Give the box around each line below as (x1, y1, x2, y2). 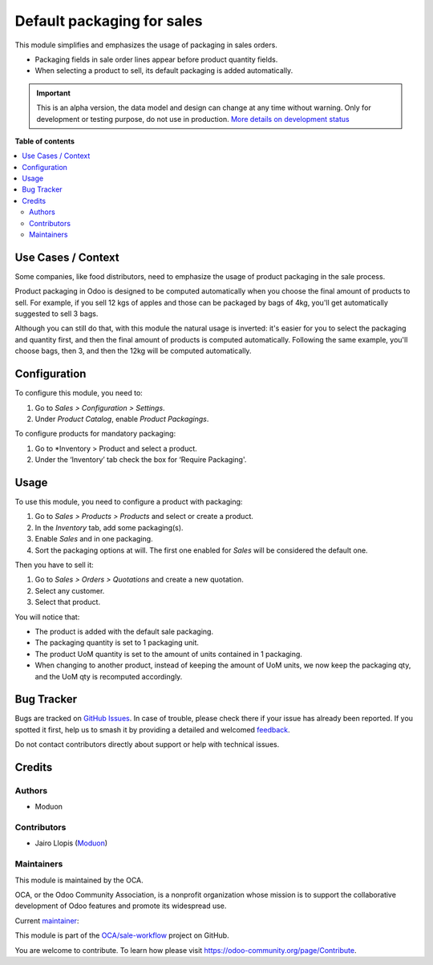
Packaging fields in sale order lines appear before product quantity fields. (34, 55, 278, 64)
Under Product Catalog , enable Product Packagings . (34, 414, 209, 424)
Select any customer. (34, 586, 105, 595)
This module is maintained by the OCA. (14, 875, 144, 885)
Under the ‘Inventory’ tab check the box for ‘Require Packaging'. (34, 455, 247, 464)
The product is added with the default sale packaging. (34, 626, 214, 636)
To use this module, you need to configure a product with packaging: (14, 497, 243, 507)
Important (36, 88, 71, 98)
